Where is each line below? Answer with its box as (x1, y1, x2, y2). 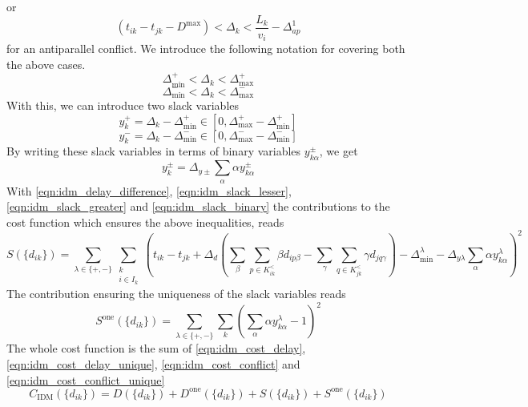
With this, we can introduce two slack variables (6, 96, 240, 113)
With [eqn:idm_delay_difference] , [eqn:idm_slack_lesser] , (6, 182, 292, 199)
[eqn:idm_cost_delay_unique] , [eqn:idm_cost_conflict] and (6, 355, 300, 372)
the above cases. (6, 55, 86, 72)
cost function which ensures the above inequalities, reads (6, 213, 284, 230)
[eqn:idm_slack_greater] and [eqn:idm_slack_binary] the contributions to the (6, 198, 390, 215)
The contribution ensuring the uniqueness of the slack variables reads (6, 284, 346, 301)
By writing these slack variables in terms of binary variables (6, 143, 301, 159)
